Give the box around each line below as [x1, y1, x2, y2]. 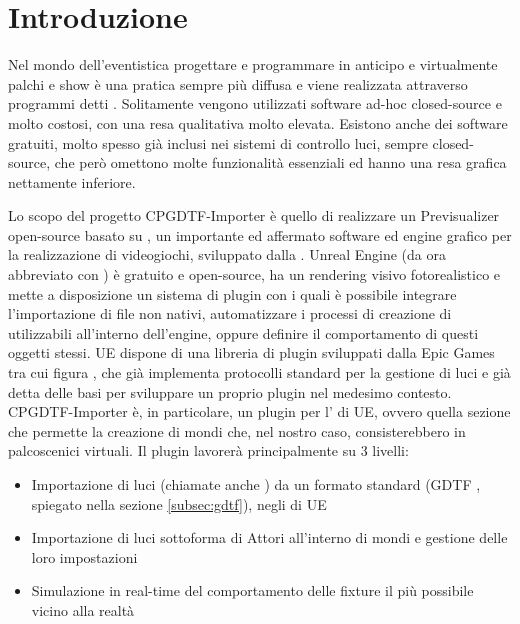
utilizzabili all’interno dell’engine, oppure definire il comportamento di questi [8, 322, 479, 343]
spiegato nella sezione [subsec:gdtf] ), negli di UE [31, 493, 327, 514]
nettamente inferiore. [8, 171, 136, 192]
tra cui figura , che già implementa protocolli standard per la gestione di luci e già [8, 362, 511, 383]
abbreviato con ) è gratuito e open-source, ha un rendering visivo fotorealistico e [8, 264, 501, 285]
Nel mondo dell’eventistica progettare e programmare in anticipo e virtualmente [8, 54, 498, 75]
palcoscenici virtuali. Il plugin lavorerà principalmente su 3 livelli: [8, 440, 409, 461]
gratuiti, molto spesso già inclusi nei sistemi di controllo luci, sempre [8, 132, 428, 153]
